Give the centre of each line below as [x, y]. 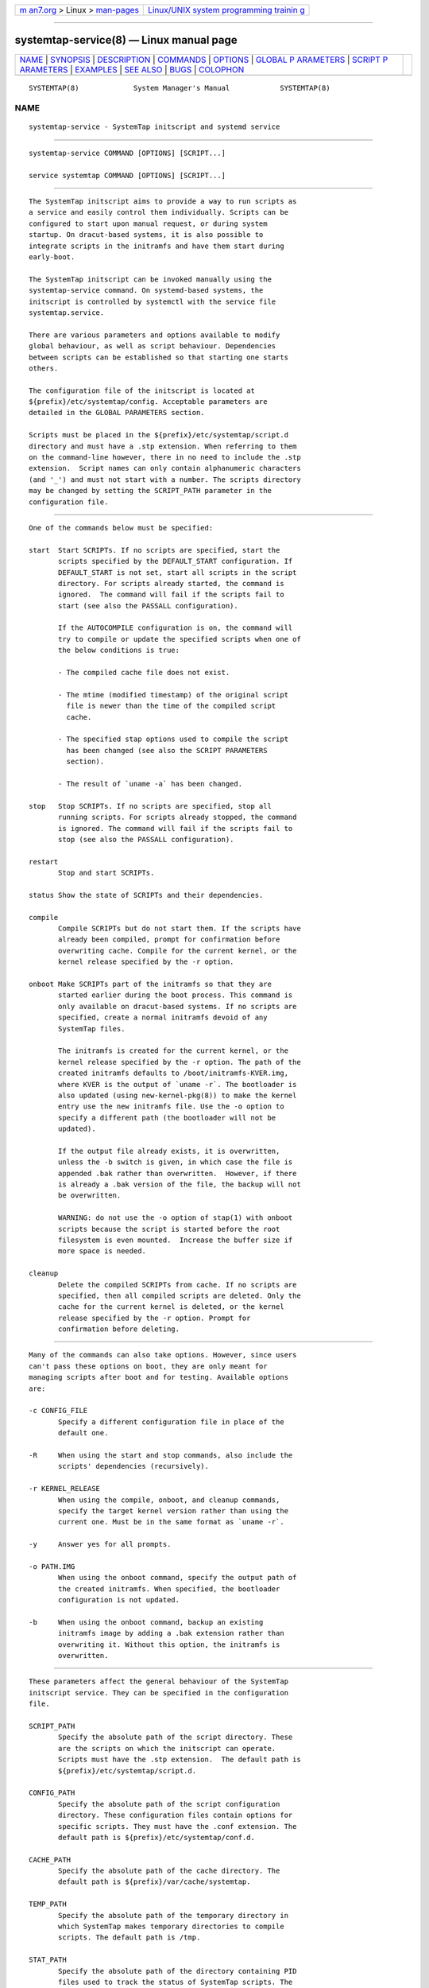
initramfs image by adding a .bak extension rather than [172, 1633]
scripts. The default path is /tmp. [129, 1938]
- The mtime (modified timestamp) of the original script [174, 695]
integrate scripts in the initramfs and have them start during [157, 246]
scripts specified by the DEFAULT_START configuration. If [176, 561]
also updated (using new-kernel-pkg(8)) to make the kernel [178, 1095]
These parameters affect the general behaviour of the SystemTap [159, 1681]
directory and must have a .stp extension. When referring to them [163, 446]
